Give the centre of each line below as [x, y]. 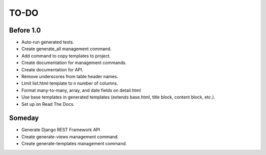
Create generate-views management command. [70, 137]
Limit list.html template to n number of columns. [70, 83]
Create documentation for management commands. [74, 63]
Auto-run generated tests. [48, 42]
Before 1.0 [25, 30]
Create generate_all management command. [66, 49]
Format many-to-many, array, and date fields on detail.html [81, 90]
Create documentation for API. [52, 69]
